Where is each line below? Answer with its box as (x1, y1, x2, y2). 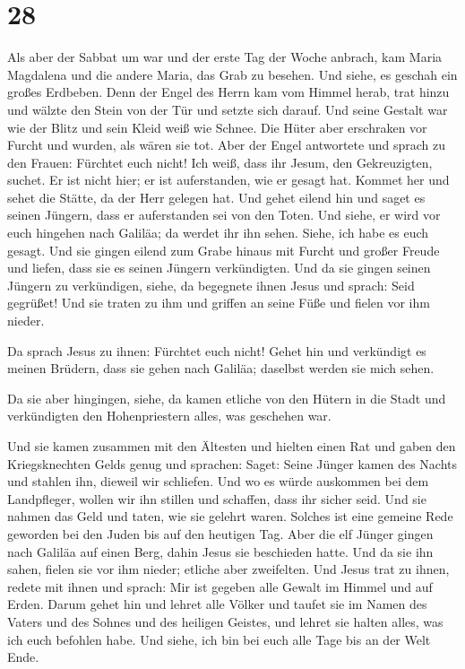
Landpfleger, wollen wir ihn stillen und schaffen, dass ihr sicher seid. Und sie (7, 489, 426, 508)
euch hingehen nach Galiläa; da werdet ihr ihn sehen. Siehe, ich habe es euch (7, 223, 429, 242)
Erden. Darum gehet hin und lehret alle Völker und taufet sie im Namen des (7, 595, 427, 613)
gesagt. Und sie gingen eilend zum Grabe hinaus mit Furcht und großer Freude (7, 240, 440, 259)
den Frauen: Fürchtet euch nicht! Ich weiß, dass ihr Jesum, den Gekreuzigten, (7, 152, 433, 171)
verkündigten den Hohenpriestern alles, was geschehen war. (7, 406, 332, 425)
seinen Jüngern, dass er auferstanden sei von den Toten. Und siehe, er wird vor (7, 205, 441, 224)
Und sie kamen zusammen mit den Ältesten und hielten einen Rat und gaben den (7, 437, 456, 455)
